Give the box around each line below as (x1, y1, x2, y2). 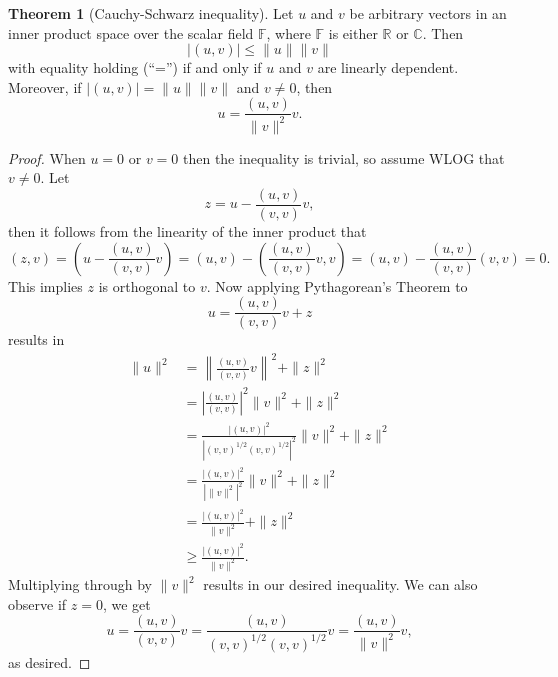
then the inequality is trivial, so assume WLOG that (182, 147, 505, 168)
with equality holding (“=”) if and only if (8, 57, 262, 78)
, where (266, 22, 311, 43)
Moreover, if (8, 76, 82, 97)
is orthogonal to (98, 275, 196, 296)
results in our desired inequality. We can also (203, 574, 478, 595)
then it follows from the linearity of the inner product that (8, 221, 367, 242)
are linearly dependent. (317, 57, 459, 78)
